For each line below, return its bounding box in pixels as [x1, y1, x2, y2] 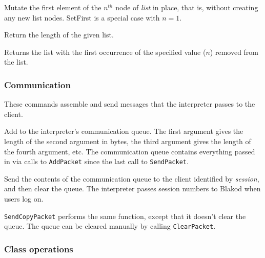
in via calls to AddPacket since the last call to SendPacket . [4, 156, 189, 167]
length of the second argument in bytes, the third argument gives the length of [4, 135, 251, 146]
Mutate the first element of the [4, 2, 101, 12]
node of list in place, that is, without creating [115, 2, 258, 12]
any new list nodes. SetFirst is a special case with [4, 12, 160, 23]
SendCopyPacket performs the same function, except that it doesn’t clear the [4, 210, 246, 221]
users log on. [4, 193, 44, 204]
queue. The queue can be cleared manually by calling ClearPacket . [4, 221, 216, 231]
